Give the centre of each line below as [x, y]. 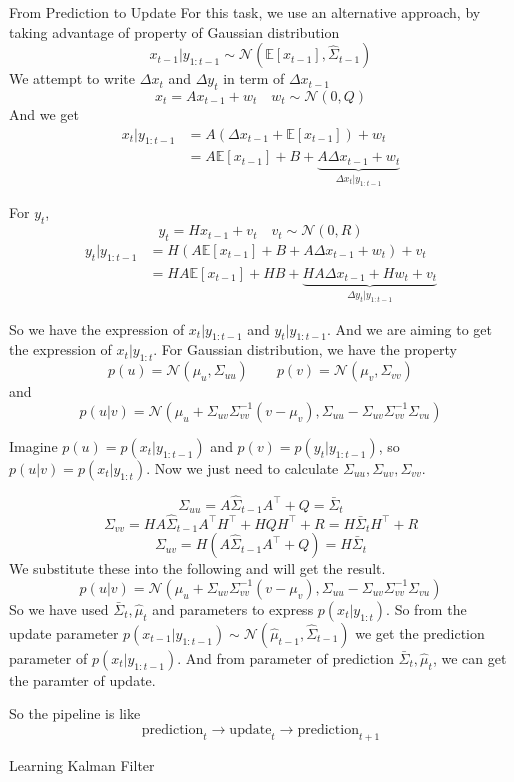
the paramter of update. [82, 679]
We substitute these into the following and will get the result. [197, 568]
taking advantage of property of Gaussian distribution [174, 31]
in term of [254, 78]
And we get [44, 113]
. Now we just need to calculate [242, 467]
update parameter [64, 632]
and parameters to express [233, 608]
